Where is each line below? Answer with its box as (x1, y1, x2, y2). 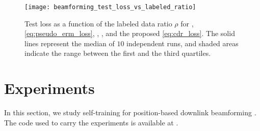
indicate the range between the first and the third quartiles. (24, 48, 211, 58)
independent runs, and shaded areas (126, 38, 239, 48)
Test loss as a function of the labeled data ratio (24, 18, 172, 28)
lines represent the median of (24, 38, 115, 48)
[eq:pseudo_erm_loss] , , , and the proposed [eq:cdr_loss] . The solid (24, 28, 235, 39)
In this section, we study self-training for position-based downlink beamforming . (4, 107, 256, 118)
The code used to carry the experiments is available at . (4, 117, 178, 127)
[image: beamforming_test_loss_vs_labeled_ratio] (24, 4, 196, 11)
